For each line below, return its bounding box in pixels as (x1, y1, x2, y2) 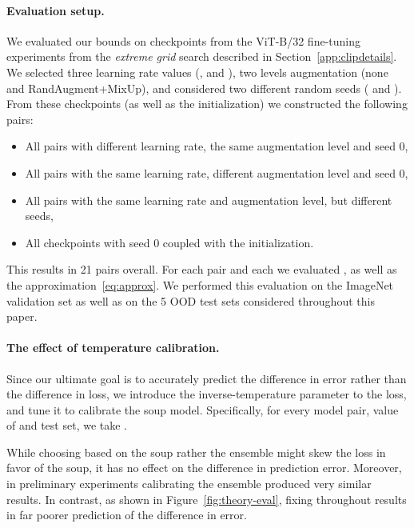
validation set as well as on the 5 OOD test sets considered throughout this (6, 292, 375, 309)
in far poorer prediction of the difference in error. (6, 506, 247, 523)
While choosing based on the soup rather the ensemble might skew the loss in (6, 443, 386, 460)
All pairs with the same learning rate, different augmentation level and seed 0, (25, 164, 408, 181)
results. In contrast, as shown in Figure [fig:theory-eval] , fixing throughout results (6, 490, 407, 507)
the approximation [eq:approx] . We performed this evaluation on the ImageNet (6, 276, 394, 293)
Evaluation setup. (6, 2, 105, 18)
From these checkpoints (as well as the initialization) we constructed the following (6, 95, 408, 112)
